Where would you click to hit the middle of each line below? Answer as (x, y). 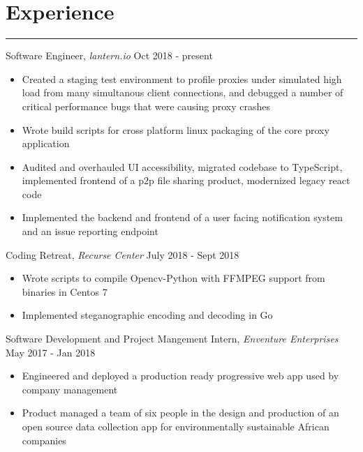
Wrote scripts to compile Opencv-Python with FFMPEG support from (173, 278)
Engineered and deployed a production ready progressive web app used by (180, 376)
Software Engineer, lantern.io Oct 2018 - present (109, 55)
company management (70, 389)
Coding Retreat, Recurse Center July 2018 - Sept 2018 (123, 254)
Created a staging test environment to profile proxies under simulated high (182, 78)
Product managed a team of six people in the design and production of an (180, 413)
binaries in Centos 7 (65, 291)
